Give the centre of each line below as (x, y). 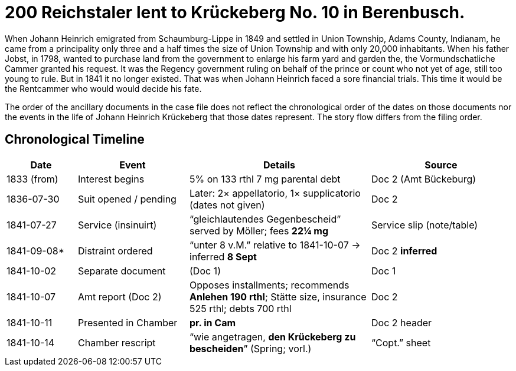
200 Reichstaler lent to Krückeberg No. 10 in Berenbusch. (235, 12)
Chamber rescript (117, 342)
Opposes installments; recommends (270, 285)
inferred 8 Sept (223, 256)
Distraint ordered (115, 251)
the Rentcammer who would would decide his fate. (103, 88)
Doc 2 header (402, 322)
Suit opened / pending (127, 199)
